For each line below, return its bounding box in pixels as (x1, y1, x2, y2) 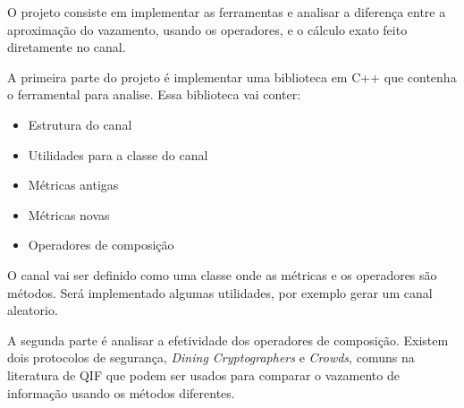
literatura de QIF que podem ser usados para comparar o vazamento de (7, 365, 400, 384)
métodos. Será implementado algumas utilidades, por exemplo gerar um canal (7, 283, 433, 302)
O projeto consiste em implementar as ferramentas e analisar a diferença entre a (7, 3, 446, 21)
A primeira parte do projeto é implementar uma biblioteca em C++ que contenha (7, 67, 457, 86)
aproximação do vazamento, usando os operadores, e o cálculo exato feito (7, 20, 408, 38)
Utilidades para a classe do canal (28, 145, 208, 164)
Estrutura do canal (28, 115, 132, 133)
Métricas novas (28, 205, 110, 224)
